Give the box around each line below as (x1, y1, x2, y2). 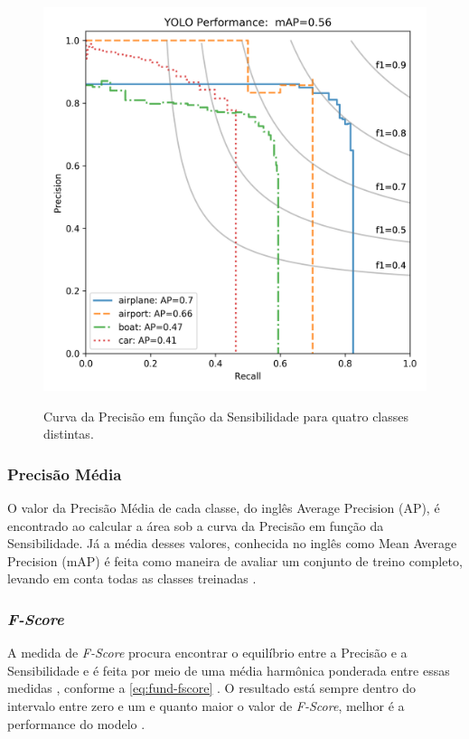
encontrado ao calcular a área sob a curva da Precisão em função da (7, 516, 384, 535)
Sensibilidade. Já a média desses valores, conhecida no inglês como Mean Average (7, 534, 457, 553)
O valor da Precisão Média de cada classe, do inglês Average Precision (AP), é (7, 498, 440, 516)
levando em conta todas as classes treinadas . (7, 569, 257, 588)
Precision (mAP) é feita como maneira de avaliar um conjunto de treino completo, (7, 551, 463, 570)
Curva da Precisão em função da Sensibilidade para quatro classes (43, 406, 409, 425)
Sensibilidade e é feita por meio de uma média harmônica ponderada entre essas (7, 660, 450, 679)
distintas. (43, 424, 94, 443)
